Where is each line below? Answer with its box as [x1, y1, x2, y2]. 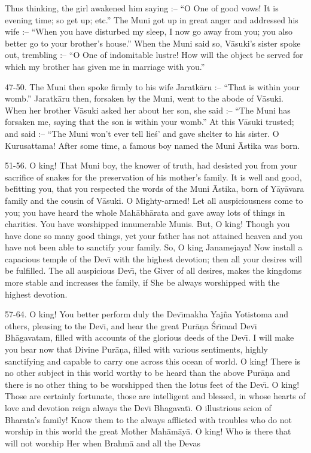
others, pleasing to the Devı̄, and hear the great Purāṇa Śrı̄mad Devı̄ [5, 319, 257, 332]
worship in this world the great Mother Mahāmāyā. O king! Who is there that [5, 425, 291, 437]
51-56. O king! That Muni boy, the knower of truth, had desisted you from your [5, 159, 297, 172]
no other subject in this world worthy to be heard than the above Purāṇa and [5, 366, 290, 379]
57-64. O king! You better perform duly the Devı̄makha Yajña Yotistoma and [5, 308, 289, 320]
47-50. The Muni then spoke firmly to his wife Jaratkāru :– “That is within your [5, 80, 300, 93]
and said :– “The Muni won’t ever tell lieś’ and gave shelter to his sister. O [5, 127, 279, 139]
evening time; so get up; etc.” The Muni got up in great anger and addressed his [5, 13, 298, 26]
